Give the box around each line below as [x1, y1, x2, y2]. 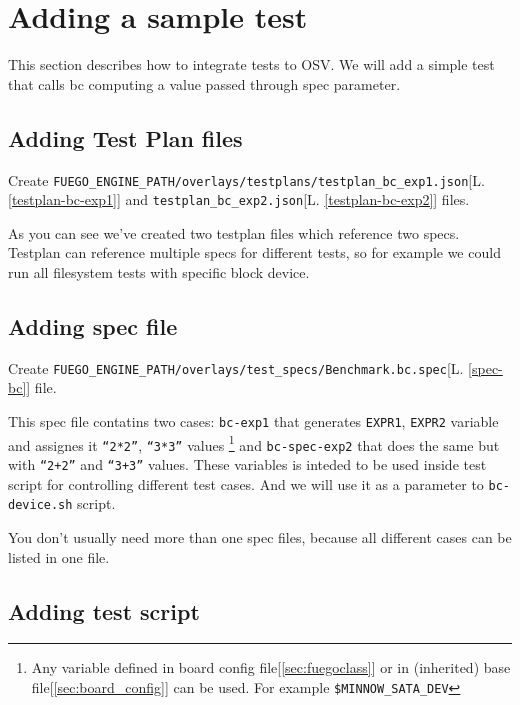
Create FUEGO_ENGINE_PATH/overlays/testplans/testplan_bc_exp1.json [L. [8, 169, 485, 190]
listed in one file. [8, 546, 110, 567]
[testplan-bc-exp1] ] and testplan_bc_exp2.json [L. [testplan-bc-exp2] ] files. [8, 189, 470, 210]
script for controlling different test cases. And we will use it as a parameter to [8, 473, 484, 494]
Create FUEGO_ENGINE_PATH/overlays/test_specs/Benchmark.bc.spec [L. [8, 357, 464, 378]
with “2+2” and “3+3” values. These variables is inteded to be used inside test [8, 454, 487, 475]
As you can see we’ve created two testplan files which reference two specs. [8, 222, 460, 243]
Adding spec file [8, 311, 178, 341]
